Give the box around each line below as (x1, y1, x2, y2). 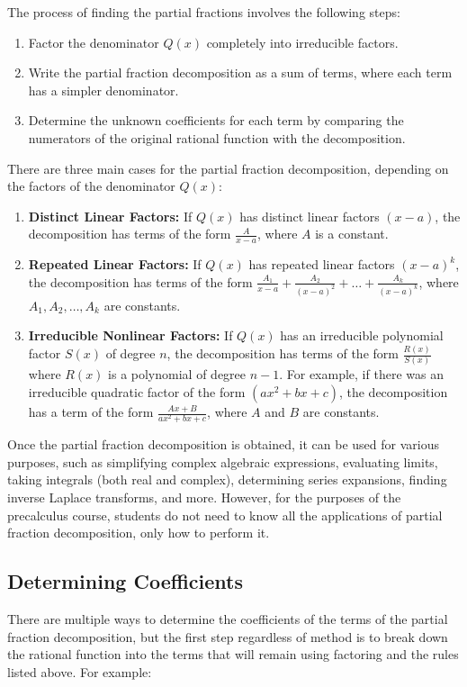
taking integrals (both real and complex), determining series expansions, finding (7, 470, 447, 489)
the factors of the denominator (7, 176, 175, 195)
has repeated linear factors (248, 255, 395, 274)
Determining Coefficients (7, 567, 244, 595)
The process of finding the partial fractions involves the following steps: (7, 3, 400, 21)
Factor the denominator (28, 32, 159, 51)
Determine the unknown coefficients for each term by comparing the (28, 111, 404, 130)
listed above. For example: (7, 662, 152, 681)
